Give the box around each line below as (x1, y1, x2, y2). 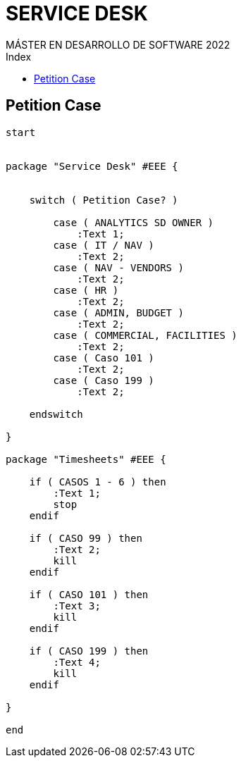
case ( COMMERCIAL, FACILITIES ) (53, 329, 237, 341)
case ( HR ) (53, 284, 119, 296)
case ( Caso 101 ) (53, 352, 154, 364)
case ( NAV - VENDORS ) (53, 261, 184, 273)
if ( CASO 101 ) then (29, 588, 149, 600)
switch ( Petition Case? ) (29, 194, 178, 206)
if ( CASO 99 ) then (29, 532, 142, 544)
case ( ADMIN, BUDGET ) (53, 306, 184, 318)
